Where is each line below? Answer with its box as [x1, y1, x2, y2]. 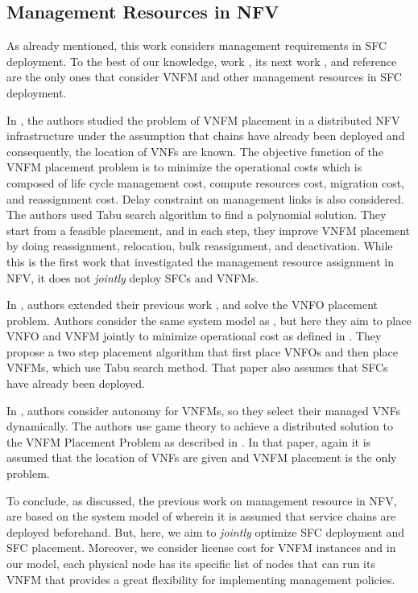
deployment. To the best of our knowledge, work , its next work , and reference [6, 52, 397, 69]
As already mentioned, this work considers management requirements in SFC [6, 37, 387, 54]
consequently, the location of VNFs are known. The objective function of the [6, 142, 383, 159]
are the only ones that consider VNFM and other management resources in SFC [6, 68, 402, 85]
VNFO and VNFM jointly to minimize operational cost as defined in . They [6, 327, 382, 344]
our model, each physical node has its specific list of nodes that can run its [6, 555, 375, 572]
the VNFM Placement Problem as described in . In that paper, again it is [6, 433, 371, 450]
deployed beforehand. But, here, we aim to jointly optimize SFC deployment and [6, 523, 405, 540]
